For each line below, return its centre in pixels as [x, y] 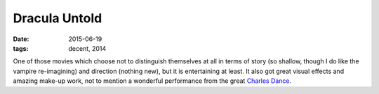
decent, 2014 [87, 48]
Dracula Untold [58, 18]
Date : [21, 39]
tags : [21, 48]
